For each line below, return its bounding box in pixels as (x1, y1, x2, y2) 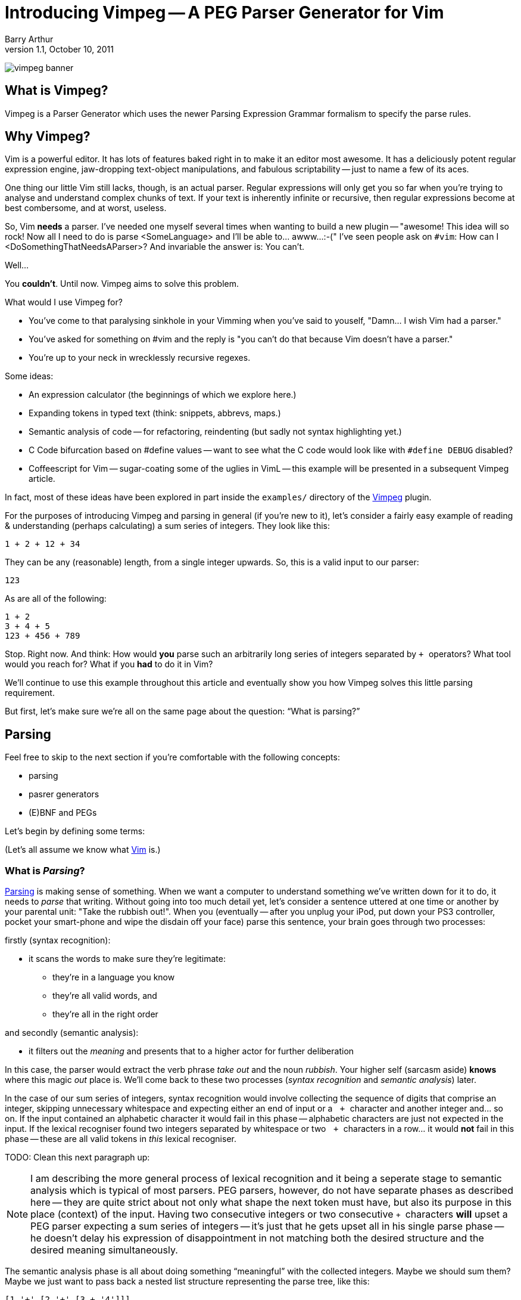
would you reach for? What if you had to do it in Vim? (5, 659, 213, 670)
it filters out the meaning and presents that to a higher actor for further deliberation (29, 1046, 354, 1057)
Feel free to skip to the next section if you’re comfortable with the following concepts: (5, 752, 340, 763)
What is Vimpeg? (5, 83, 108, 98)
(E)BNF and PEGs (29, 807, 97, 818)
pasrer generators (29, 789, 99, 800)
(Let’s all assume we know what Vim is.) (5, 844, 161, 855)
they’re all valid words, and (52, 991, 157, 1001)
